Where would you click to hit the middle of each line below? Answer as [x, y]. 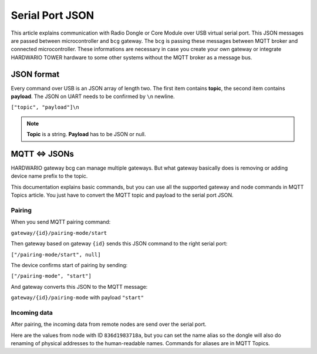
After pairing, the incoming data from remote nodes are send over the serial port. [109, 324]
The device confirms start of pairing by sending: [69, 265]
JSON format [35, 74]
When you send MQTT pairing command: [61, 222]
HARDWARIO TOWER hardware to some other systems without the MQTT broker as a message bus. [131, 57]
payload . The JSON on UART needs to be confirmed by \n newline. [93, 96]
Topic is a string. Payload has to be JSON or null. [86, 134]
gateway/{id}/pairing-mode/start [59, 233]
